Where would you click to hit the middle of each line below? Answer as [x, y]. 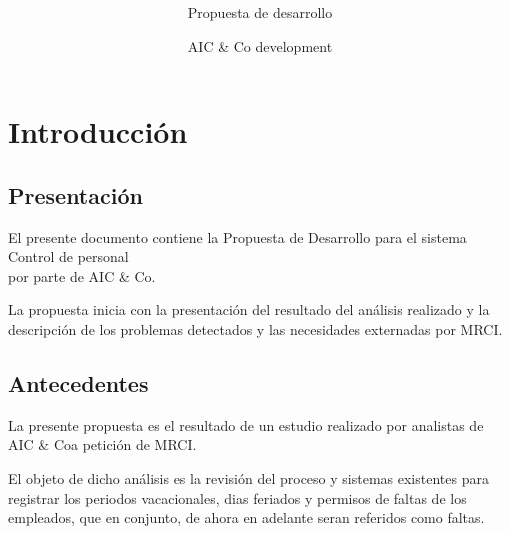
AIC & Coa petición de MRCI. [102, 444]
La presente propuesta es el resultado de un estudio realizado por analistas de [246, 424]
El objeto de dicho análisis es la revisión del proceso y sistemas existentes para [248, 478]
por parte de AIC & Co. [82, 275]
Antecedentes [78, 383]
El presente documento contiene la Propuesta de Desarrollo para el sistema [237, 236]
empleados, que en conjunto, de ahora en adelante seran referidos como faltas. [246, 517]
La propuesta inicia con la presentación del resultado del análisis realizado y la [249, 309]
